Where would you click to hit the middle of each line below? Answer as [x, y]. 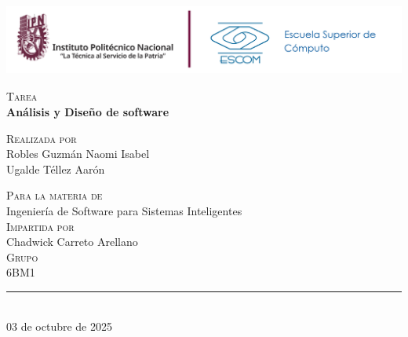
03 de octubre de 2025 [59, 326]
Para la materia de [55, 195]
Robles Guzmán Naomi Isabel [78, 154]
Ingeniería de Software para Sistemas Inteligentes [124, 210]
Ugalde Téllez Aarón [56, 168]
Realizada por [42, 138]
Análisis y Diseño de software [88, 112]
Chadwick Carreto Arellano [72, 242]
